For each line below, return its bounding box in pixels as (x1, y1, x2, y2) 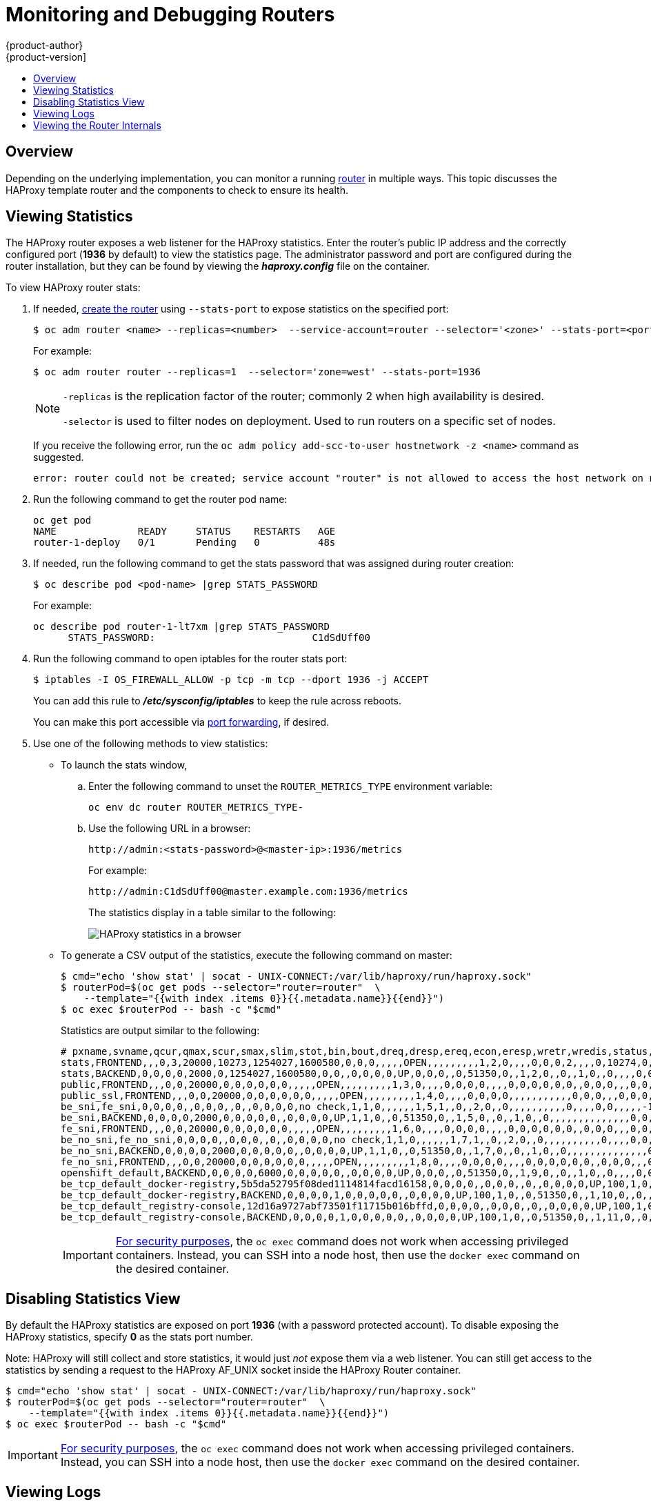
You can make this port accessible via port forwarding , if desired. (33, 716, 330, 729)
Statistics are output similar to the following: (61, 1025, 260, 1037)
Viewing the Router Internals (33, 119, 161, 131)
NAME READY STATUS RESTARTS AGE (33, 526, 336, 537)
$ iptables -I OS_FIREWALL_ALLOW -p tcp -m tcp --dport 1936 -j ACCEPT (33, 674, 429, 686)
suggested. (33, 451, 84, 464)
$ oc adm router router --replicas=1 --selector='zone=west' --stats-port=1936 (33, 366, 481, 378)
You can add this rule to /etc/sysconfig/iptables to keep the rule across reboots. (33, 695, 402, 707)
